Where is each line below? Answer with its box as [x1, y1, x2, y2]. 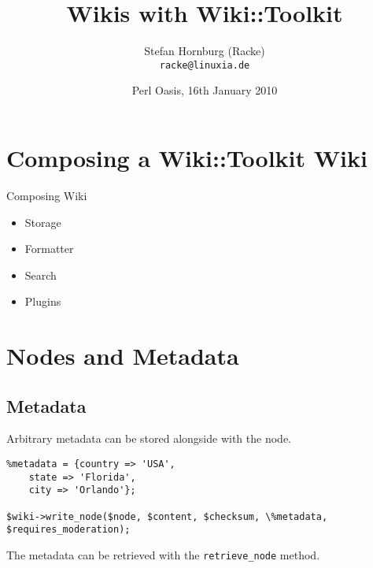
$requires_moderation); [6, 524, 131, 536]
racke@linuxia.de [159, 59, 250, 71]
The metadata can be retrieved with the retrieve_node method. [6, 546, 320, 562]
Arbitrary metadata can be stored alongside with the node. [6, 430, 291, 447]
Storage [24, 213, 61, 230]
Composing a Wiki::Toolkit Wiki [6, 141, 367, 173]
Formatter [24, 240, 74, 257]
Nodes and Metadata [6, 340, 239, 372]
